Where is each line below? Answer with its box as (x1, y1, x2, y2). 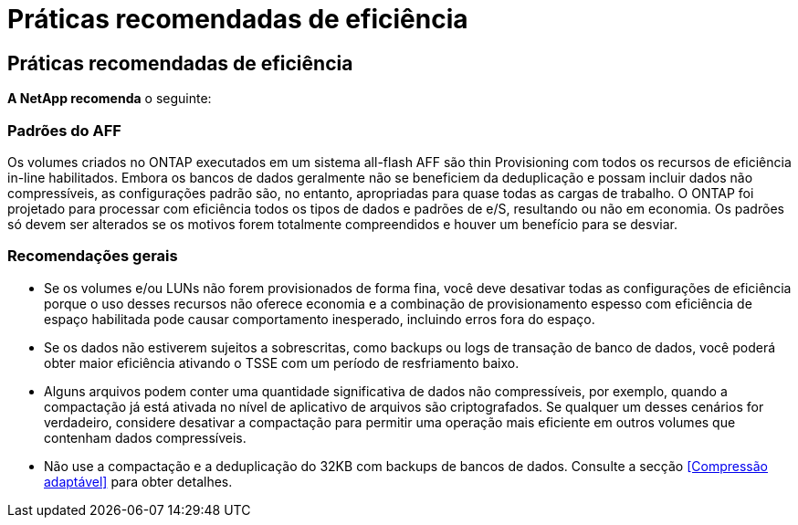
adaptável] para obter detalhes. (44, 473, 233, 489)
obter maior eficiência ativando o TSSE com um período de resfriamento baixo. (44, 354, 520, 371)
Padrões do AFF (7, 121, 121, 140)
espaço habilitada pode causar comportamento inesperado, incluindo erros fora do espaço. (44, 310, 595, 327)
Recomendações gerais (7, 247, 178, 266)
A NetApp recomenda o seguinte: (7, 90, 212, 107)
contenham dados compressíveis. (44, 429, 247, 446)
